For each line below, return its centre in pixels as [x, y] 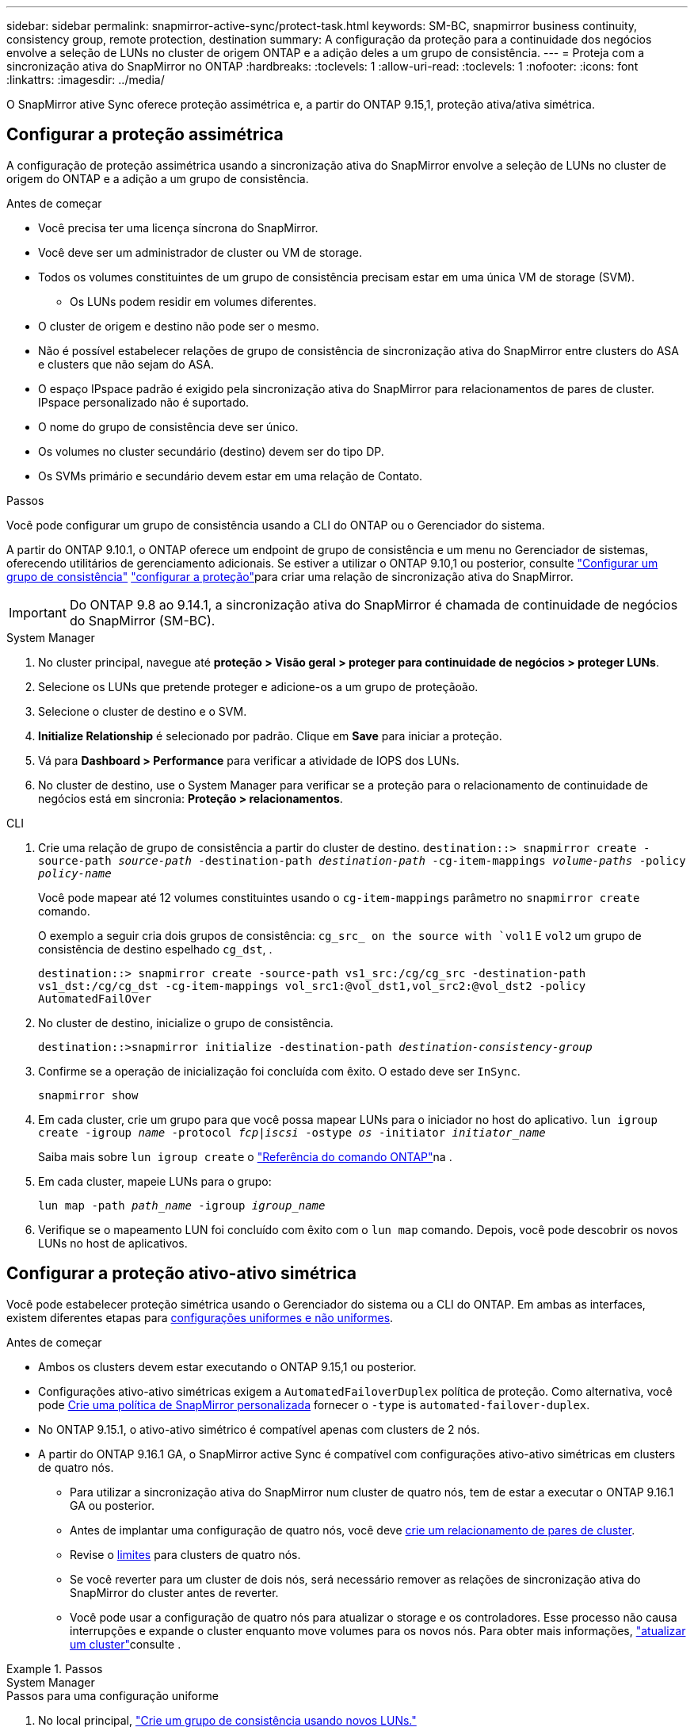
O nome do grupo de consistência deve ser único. [168, 426]
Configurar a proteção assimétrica [145, 135]
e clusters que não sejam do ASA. [126, 364]
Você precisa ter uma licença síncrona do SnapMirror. [178, 227]
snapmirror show [88, 1095]
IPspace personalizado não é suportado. [144, 402]
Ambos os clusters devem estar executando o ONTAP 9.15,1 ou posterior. [227, 1366]
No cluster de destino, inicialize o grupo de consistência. [186, 1022]
